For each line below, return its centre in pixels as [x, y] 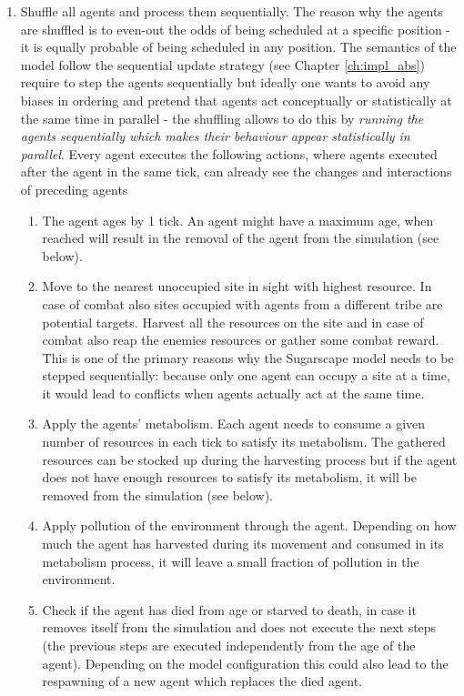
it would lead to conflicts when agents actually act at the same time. [233, 393]
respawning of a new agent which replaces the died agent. [202, 681]
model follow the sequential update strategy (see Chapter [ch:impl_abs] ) [222, 64]
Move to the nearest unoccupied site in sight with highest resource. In [237, 286]
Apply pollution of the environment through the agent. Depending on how [249, 525]
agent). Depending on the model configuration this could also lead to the [245, 663]
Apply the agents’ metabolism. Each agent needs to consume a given [234, 424]
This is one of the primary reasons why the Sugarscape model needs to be [248, 357]
